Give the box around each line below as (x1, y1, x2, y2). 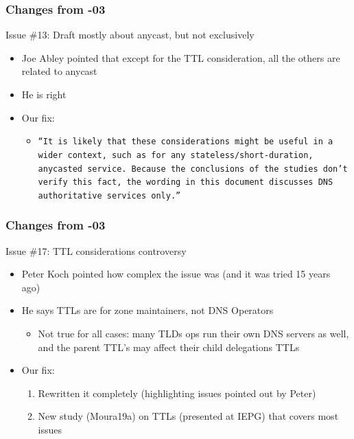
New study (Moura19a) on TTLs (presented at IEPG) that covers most (38, 409, 339, 423)
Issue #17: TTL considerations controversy (5, 243, 187, 258)
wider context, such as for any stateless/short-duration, (38, 150, 314, 160)
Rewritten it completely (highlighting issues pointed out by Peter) (38, 385, 316, 400)
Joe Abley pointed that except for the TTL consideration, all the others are (21, 50, 340, 65)
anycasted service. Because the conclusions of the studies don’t (38, 164, 348, 174)
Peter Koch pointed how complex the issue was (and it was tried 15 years (21, 267, 331, 281)
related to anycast (21, 64, 97, 78)
